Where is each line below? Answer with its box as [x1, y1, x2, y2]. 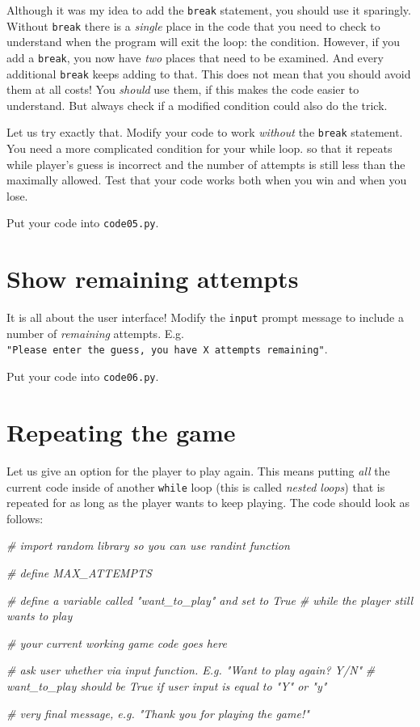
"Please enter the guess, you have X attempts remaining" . [6, 340, 328, 357]
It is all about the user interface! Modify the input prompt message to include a [6, 309, 404, 326]
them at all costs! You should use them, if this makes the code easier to [6, 81, 359, 98]
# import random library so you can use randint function [6, 537, 290, 554]
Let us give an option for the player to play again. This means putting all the [6, 462, 390, 479]
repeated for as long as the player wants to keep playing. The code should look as [6, 494, 410, 511]
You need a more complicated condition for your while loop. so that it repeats [6, 140, 393, 157]
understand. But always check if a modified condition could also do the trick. [6, 96, 388, 113]
